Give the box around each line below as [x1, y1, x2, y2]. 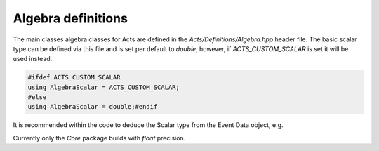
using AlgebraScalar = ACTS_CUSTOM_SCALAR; [27, 83, 180, 91]
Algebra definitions [13, 11, 128, 26]
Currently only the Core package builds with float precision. [13, 133, 186, 142]
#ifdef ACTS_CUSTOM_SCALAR [27, 74, 121, 81]
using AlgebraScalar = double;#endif [27, 103, 158, 111]
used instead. [13, 55, 53, 63]
